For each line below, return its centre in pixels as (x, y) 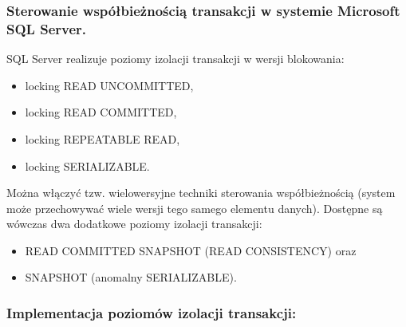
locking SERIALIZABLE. (87, 165)
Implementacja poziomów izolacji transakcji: (152, 313)
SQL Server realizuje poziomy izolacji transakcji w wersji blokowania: (175, 59)
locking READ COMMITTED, (101, 112)
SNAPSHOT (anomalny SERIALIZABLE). (131, 277)
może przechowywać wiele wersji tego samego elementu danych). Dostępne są (195, 208)
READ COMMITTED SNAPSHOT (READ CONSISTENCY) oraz (191, 250)
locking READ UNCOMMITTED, (109, 85)
